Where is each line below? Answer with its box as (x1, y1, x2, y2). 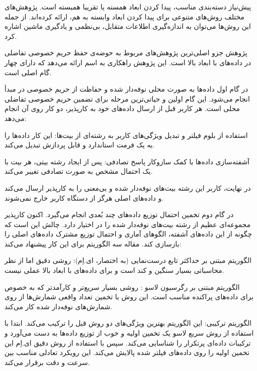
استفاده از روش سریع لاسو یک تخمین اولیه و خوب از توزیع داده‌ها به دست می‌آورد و (4, 328, 254, 338)
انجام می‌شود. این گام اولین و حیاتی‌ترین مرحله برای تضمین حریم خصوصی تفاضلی (4, 93, 250, 104)
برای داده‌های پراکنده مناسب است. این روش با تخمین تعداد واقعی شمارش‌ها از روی (4, 291, 254, 302)
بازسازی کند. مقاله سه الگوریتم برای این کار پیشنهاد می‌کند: (4, 238, 181, 248)
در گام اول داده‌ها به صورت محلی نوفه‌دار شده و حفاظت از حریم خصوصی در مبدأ (4, 84, 249, 94)
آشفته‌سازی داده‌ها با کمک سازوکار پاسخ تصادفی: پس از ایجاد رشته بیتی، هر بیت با (4, 156, 250, 166)
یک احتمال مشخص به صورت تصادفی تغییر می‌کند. (4, 166, 153, 176)
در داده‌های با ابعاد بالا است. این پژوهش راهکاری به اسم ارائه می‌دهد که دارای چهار (4, 57, 252, 67)
